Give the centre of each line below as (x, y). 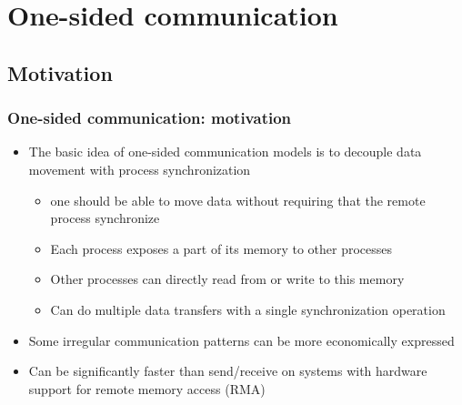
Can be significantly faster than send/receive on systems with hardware (228, 371)
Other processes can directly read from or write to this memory (227, 279)
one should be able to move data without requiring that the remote (238, 200)
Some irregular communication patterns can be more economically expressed (241, 340)
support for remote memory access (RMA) (147, 388)
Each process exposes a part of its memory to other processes (221, 248)
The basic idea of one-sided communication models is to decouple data (225, 152)
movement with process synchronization (140, 169)
